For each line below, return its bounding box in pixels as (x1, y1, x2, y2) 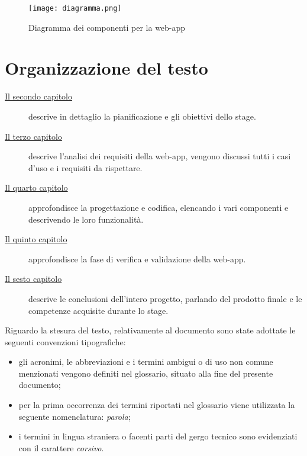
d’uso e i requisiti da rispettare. (28, 161, 143, 174)
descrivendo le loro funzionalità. (28, 213, 144, 225)
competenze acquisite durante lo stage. (28, 304, 169, 316)
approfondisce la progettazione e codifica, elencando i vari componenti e (28, 201, 289, 213)
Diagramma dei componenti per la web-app (28, 21, 186, 33)
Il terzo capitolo (5, 130, 62, 142)
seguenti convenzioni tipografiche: (5, 335, 126, 348)
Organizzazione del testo (5, 56, 208, 80)
